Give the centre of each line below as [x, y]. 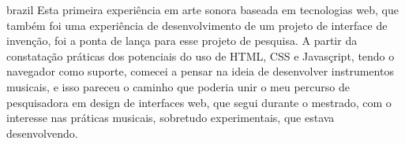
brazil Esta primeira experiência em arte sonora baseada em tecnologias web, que [202, 9]
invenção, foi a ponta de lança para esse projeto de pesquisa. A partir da [182, 41]
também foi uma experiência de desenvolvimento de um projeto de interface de [197, 25]
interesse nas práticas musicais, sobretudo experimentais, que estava [171, 118]
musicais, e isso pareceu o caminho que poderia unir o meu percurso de [178, 86]
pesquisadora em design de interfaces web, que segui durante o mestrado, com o [199, 102]
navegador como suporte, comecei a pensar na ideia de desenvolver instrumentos [200, 71]
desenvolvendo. [42, 133]
